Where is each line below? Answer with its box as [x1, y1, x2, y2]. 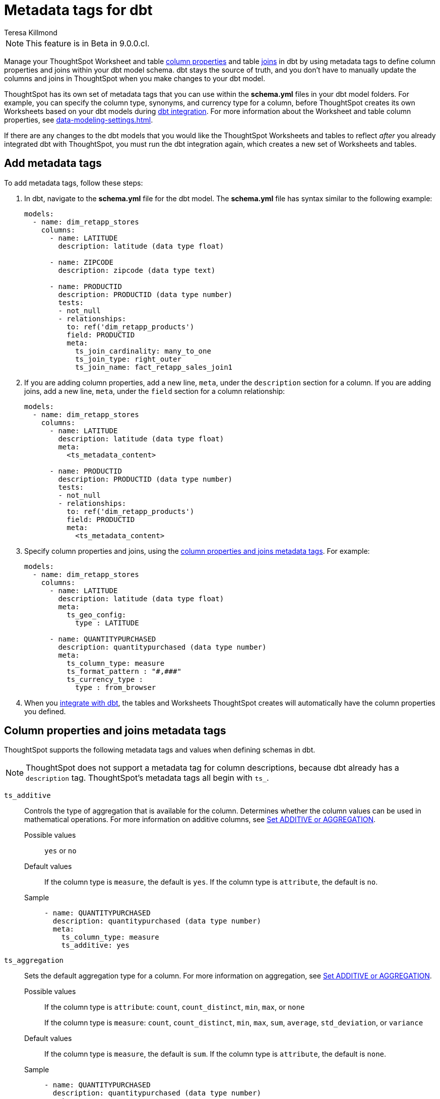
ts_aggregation [4, 956, 64, 965]
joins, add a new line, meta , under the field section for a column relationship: [24, 386, 285, 395]
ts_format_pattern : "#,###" [67, 667, 181, 675]
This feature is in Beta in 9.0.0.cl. [26, 38, 150, 48]
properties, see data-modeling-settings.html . [4, 115, 153, 124]
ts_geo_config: [67, 610, 127, 619]
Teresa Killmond [4, 28, 57, 37]
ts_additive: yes [61, 941, 130, 950]
